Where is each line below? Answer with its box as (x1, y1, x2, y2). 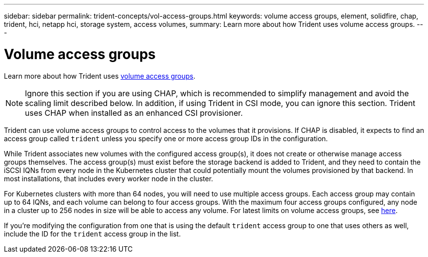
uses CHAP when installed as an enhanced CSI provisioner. (25, 107, 243, 118)
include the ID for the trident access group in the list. (4, 229, 181, 238)
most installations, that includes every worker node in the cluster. (4, 174, 214, 183)
